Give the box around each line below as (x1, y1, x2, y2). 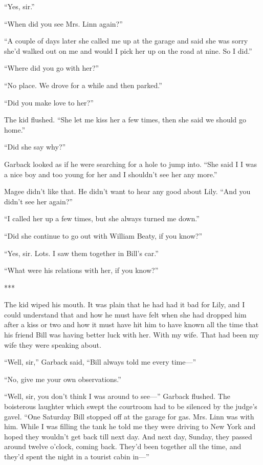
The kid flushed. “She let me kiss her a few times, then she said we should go (4, 114, 247, 125)
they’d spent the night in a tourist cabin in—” (4, 451, 149, 461)
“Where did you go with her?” (4, 62, 99, 73)
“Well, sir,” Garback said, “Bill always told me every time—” (4, 356, 196, 367)
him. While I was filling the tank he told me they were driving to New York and (4, 421, 256, 432)
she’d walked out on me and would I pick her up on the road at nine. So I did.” (4, 45, 252, 56)
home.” (4, 124, 26, 135)
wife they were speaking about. (4, 339, 101, 350)
